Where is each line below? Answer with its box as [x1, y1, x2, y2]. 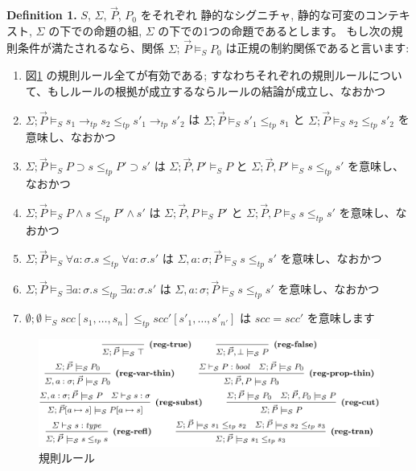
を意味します [307, 309, 375, 326]
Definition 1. [6, 6, 77, 23]
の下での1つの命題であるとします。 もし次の [158, 22, 392, 39]
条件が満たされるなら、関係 [17, 39, 164, 56]
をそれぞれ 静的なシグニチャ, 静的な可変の [140, 6, 365, 23]
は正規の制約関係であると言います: [225, 39, 410, 56]
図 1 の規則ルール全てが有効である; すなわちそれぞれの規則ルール [25, 67, 369, 84]
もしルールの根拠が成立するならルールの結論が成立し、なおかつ [47, 82, 386, 99]
